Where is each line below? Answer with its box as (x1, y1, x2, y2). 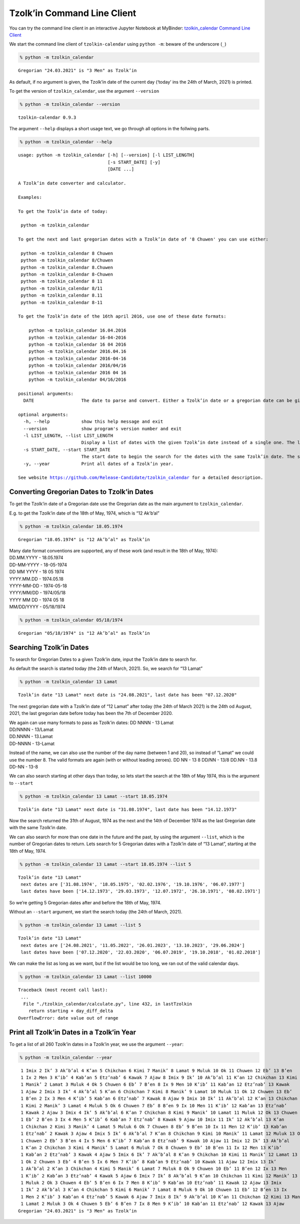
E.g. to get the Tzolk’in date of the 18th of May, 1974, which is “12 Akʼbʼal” (9, 510, 159, 516)
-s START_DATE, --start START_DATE (23, 446, 111, 452)
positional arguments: (18, 391, 74, 396)
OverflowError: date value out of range (18, 1015, 118, 1021)
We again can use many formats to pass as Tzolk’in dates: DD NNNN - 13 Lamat (9, 719, 174, 725)
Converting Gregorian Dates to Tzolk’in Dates (9, 487, 153, 496)
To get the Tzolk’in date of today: (18, 208, 108, 214)
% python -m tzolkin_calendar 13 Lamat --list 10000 (19, 974, 152, 980)
